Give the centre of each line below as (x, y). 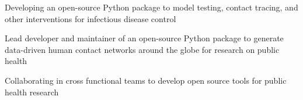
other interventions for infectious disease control (90, 18)
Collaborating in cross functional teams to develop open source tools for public (146, 80)
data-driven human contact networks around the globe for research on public (142, 49)
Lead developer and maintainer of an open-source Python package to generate (144, 38)
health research (32, 92)
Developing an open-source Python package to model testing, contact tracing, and (151, 7)
